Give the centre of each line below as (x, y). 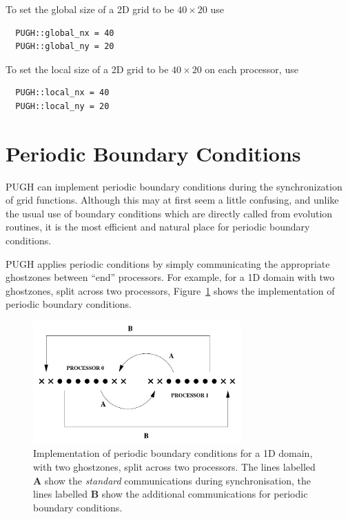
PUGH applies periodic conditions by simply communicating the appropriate (168, 263)
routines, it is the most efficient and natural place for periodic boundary (158, 227)
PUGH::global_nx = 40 (65, 33)
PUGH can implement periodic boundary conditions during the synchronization (174, 186)
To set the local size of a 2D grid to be (87, 69)
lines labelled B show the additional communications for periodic (171, 494)
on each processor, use (252, 69)
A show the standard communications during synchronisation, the (172, 480)
